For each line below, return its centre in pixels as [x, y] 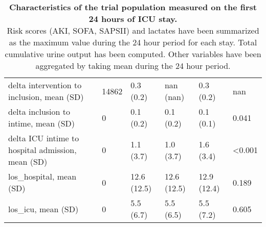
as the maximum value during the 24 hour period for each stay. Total [133, 42]
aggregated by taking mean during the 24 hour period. [133, 66]
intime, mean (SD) [42, 123]
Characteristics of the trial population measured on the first [133, 7]
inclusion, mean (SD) [46, 97]
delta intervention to [45, 85]
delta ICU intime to [44, 138]
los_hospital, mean [42, 176]
